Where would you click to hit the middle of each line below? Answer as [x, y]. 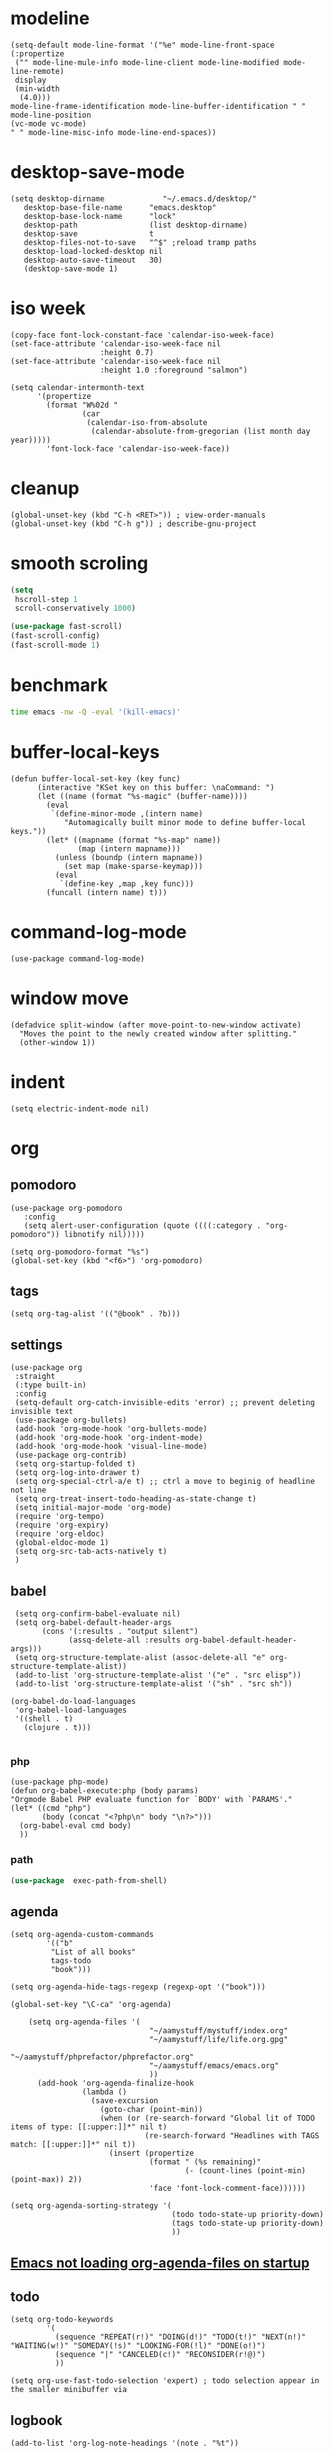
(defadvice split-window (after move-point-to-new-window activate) [156, 1025]
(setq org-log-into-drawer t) [77, 1473]
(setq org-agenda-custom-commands [82, 1935]
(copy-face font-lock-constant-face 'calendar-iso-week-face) [142, 335]
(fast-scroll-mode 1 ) [55, 645]
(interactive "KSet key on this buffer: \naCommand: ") [155, 787]
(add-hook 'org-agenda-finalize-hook [115, 2083]
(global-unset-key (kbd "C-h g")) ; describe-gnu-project [133, 523]
